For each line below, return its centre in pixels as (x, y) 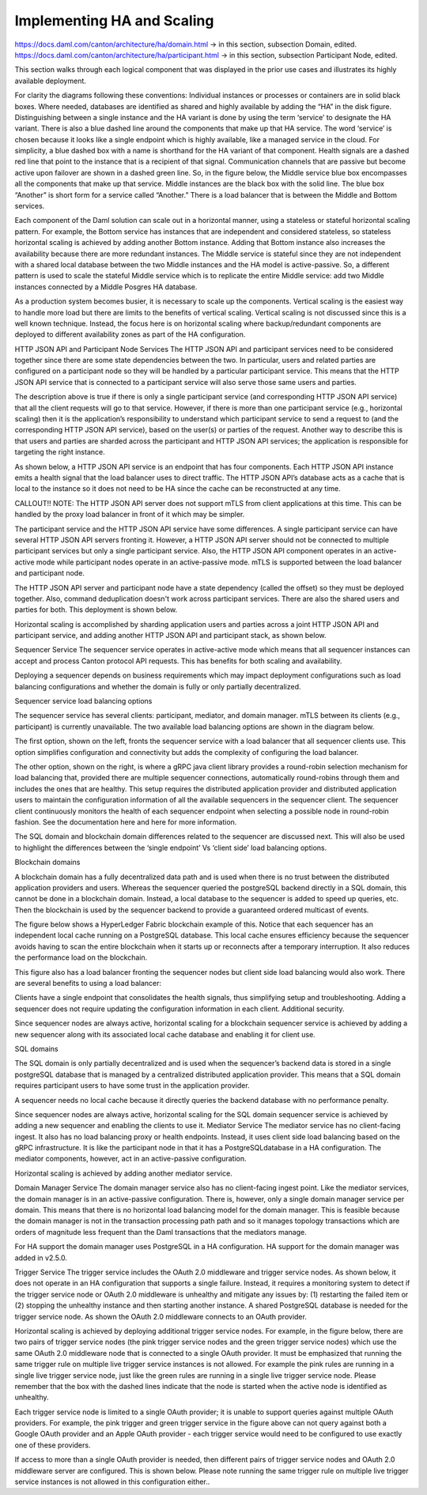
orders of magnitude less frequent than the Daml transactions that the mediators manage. (161, 1232)
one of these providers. (53, 1445)
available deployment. (51, 81)
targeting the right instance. (60, 452)
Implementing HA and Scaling (114, 21)
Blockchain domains (47, 863)
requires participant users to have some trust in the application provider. (132, 1085)
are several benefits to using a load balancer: (88, 983)
